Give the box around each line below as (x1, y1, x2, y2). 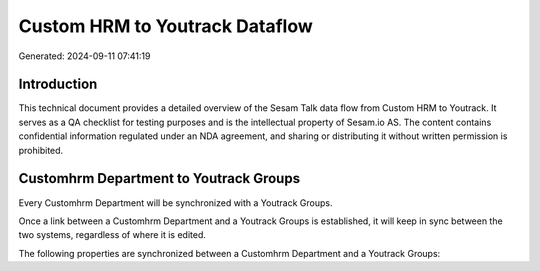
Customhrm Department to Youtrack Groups (18, 170, 300, 187)
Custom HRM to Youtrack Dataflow (18, 15, 314, 37)
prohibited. (18, 144, 64, 156)
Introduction (18, 76, 98, 93)
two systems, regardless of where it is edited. (18, 229, 207, 241)
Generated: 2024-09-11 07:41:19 (18, 50, 151, 62)
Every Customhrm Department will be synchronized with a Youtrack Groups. (18, 196, 333, 209)
